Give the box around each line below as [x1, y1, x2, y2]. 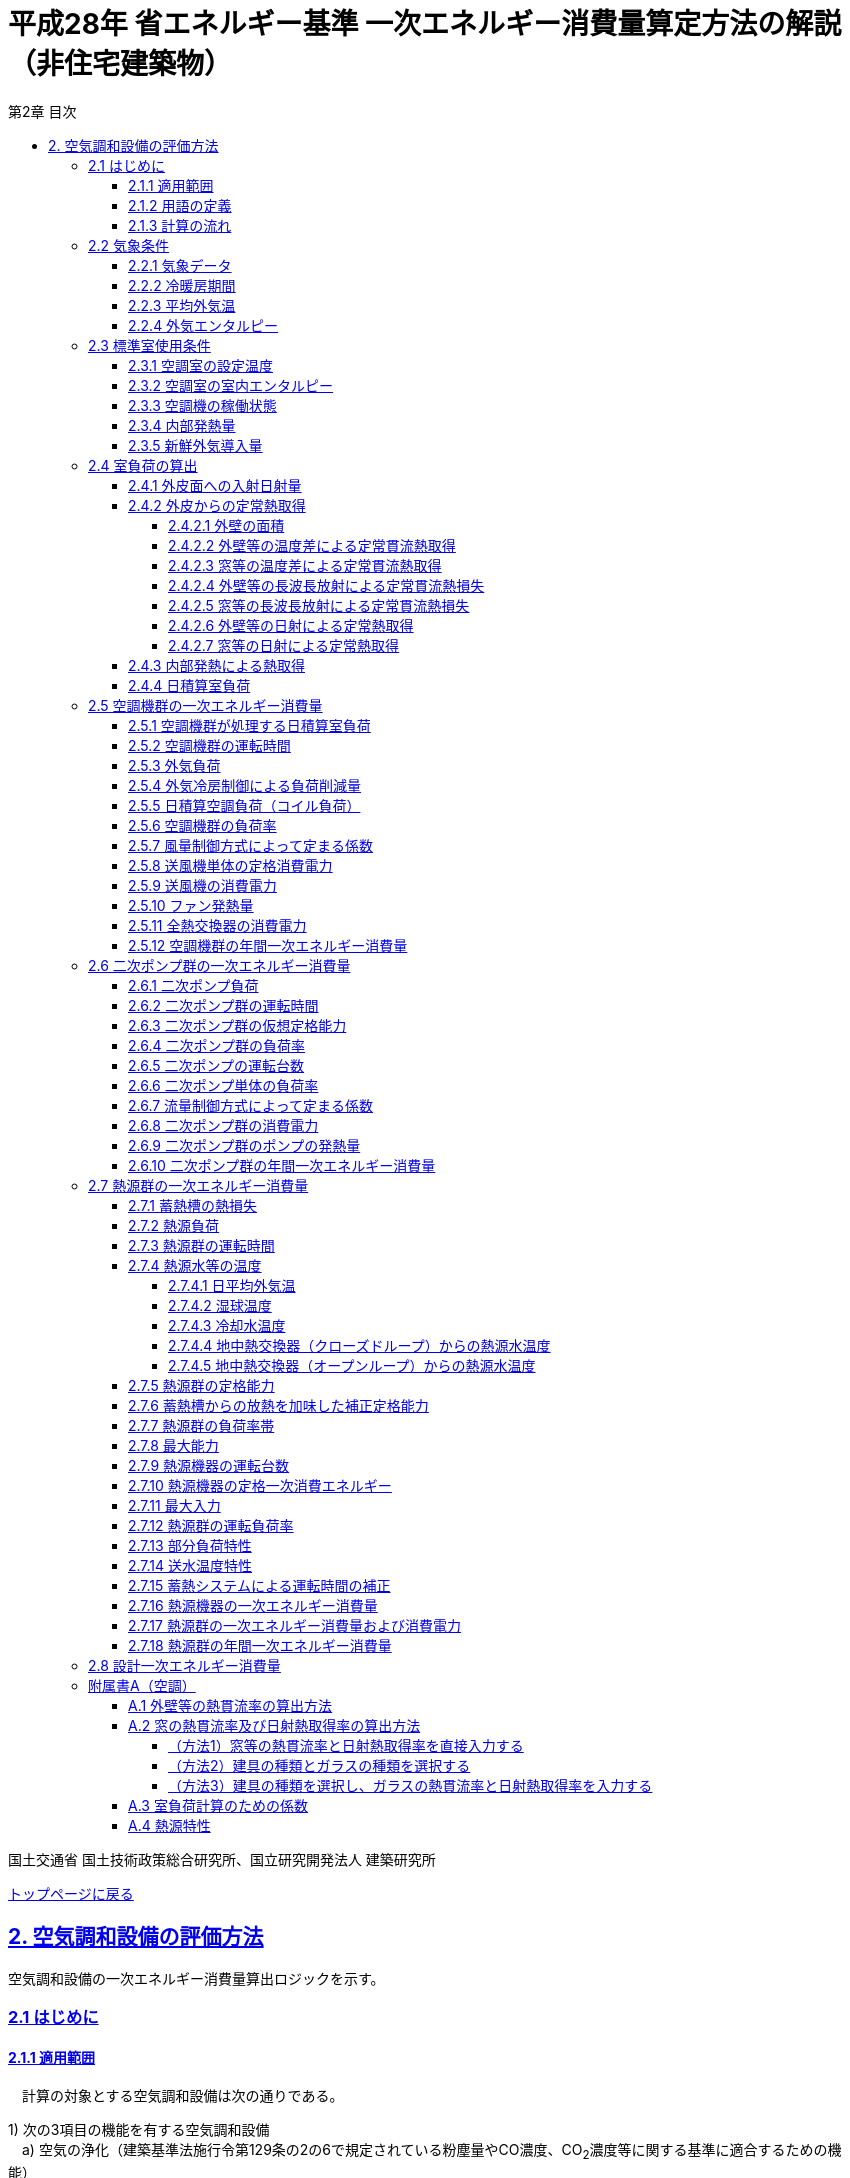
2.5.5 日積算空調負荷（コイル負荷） [128, 796, 361, 814]
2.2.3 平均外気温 [128, 296, 236, 314]
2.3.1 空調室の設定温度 [128, 356, 273, 374]
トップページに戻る [8, 1884, 134, 1902]
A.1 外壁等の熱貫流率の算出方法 [128, 1696, 333, 1714]
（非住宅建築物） [8, 47, 233, 81]
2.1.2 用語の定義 [128, 196, 232, 214]
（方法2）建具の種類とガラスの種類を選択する [168, 1756, 471, 1774]
